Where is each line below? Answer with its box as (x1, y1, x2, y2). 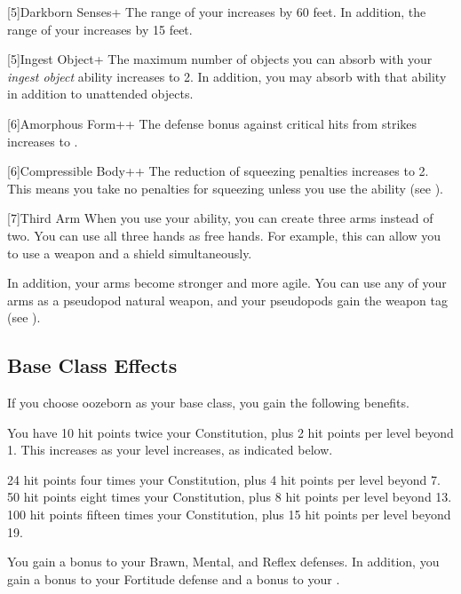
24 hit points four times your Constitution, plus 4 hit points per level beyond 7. (7, 470, 441, 488)
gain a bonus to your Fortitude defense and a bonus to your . (7, 569, 340, 588)
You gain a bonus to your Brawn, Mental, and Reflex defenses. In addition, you (7, 552, 440, 571)
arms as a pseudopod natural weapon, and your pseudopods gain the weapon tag (7, 290, 448, 309)
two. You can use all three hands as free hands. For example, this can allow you (7, 226, 441, 244)
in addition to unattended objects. (7, 84, 194, 103)
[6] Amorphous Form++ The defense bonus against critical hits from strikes (7, 114, 417, 132)
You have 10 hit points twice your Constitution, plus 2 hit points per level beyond (7, 423, 454, 441)
